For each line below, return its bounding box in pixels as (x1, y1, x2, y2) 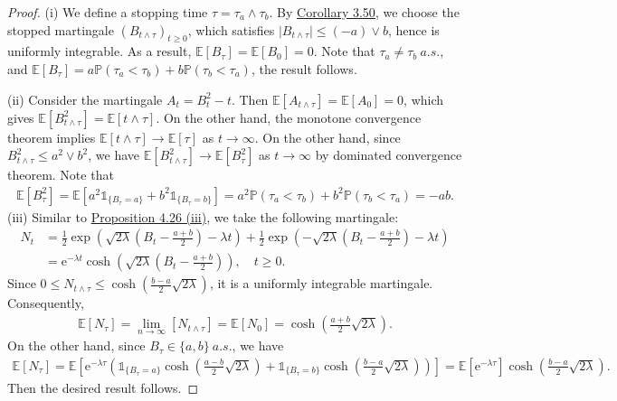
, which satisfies (187, 20, 275, 39)
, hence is (387, 20, 440, 39)
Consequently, (7, 294, 84, 312)
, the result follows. (251, 59, 357, 78)
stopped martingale (7, 20, 114, 39)
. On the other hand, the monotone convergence (156, 107, 422, 126)
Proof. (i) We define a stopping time (7, 3, 208, 21)
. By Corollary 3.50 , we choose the (269, 3, 460, 21)
